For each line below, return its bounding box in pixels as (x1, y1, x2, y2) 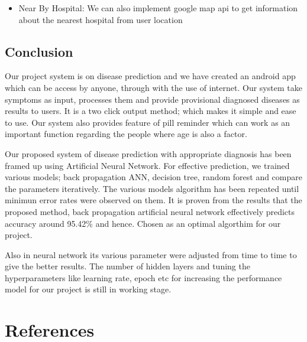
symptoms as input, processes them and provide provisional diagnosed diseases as (5, 93, 300, 105)
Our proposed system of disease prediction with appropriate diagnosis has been (5, 147, 292, 159)
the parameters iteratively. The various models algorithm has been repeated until (5, 182, 299, 194)
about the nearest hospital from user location (18, 13, 183, 25)
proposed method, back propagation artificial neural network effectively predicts (5, 205, 295, 217)
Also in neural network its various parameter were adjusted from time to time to (5, 248, 297, 260)
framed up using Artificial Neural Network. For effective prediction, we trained (5, 159, 290, 171)
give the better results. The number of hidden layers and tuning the (5, 260, 250, 272)
